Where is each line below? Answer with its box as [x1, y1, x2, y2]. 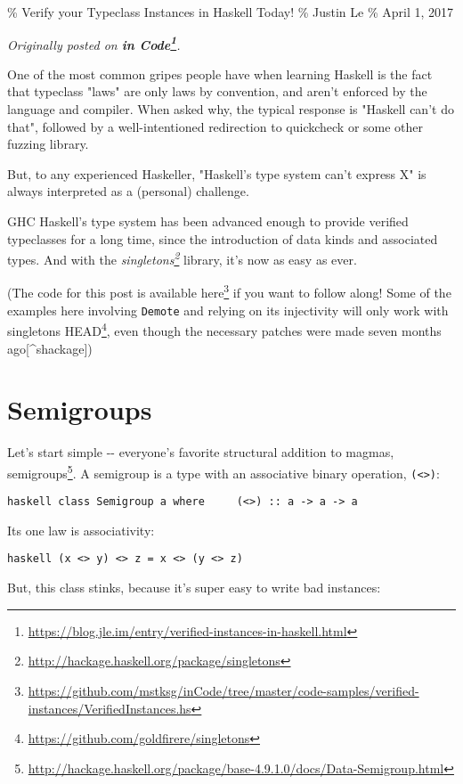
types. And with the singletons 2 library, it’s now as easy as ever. [7, 248, 357, 268]
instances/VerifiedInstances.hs [28, 698, 191, 717]
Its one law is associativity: [7, 520, 155, 539]
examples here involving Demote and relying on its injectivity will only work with [7, 300, 449, 319]
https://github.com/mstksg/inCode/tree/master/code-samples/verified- [28, 681, 419, 699]
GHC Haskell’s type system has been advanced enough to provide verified [7, 212, 409, 230]
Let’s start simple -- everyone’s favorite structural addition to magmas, [7, 443, 394, 461]
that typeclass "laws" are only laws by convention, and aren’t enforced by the [7, 82, 427, 101]
